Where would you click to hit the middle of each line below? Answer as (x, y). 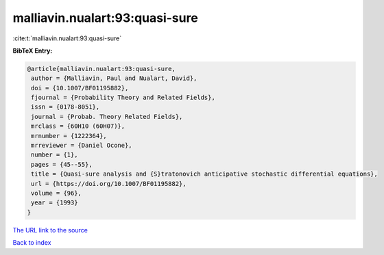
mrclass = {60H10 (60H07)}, (78, 126)
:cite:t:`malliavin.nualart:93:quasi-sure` (67, 38)
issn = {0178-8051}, (65, 107)
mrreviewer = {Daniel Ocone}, (82, 146)
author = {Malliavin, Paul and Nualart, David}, (114, 78)
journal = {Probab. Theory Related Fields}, (107, 117)
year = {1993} (55, 203)
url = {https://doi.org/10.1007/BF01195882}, (109, 184)
